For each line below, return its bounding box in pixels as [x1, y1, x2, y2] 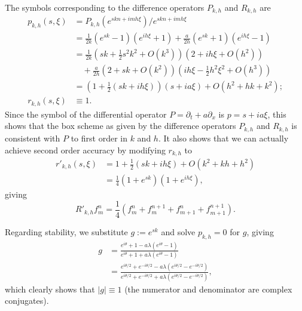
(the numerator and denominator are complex [124, 282, 292, 295]
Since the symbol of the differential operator [5, 107, 167, 120]
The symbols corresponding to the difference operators [5, 1, 205, 13]
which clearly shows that [5, 282, 95, 295]
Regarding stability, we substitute [5, 225, 128, 238]
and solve [161, 225, 196, 238]
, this [267, 107, 286, 120]
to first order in [71, 131, 127, 144]
